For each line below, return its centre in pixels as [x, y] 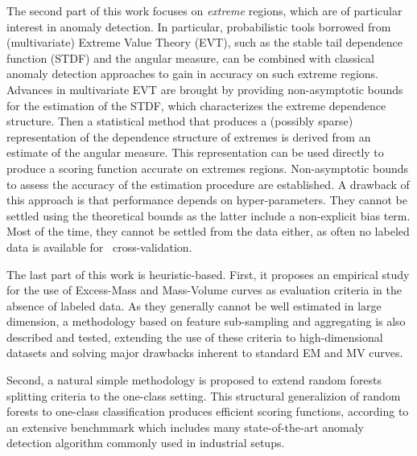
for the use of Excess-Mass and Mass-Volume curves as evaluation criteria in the [204, 290]
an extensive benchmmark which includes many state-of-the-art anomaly [186, 427]
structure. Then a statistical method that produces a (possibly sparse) [180, 121]
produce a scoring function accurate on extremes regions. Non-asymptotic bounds [208, 168]
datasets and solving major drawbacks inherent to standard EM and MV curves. [205, 353]
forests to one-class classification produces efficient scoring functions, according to [208, 411]
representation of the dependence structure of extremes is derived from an [189, 136]
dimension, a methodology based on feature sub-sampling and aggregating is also [206, 321]
